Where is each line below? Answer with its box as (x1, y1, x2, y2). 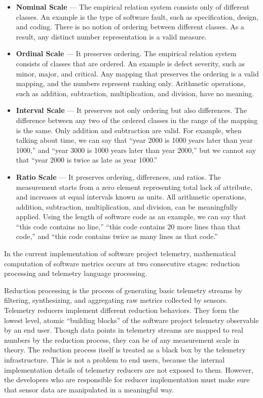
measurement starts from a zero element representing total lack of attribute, (16, 181, 252, 192)
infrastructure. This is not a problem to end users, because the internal (4, 354, 225, 365)
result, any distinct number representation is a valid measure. (16, 31, 207, 42)
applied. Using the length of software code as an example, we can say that (16, 211, 246, 222)
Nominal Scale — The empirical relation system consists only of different (16, 2, 250, 12)
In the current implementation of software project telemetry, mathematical (4, 248, 236, 259)
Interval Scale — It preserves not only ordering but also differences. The (16, 105, 247, 115)
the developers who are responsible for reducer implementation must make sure (4, 374, 250, 385)
